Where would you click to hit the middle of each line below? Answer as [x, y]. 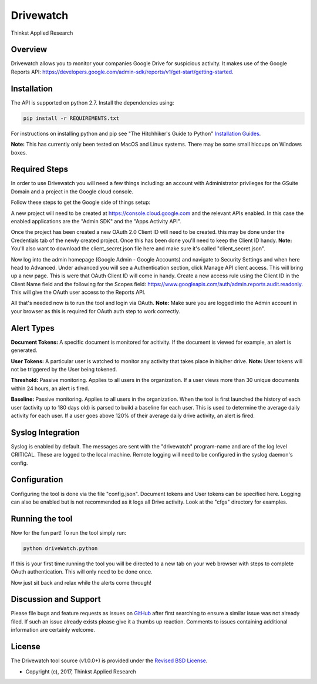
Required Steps [40, 170]
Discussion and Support [56, 599]
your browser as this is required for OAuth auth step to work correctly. [95, 311]
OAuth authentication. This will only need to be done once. [82, 572]
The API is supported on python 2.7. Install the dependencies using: [92, 102]
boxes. [19, 152]
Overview [29, 50]
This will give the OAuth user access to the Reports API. [78, 292]
